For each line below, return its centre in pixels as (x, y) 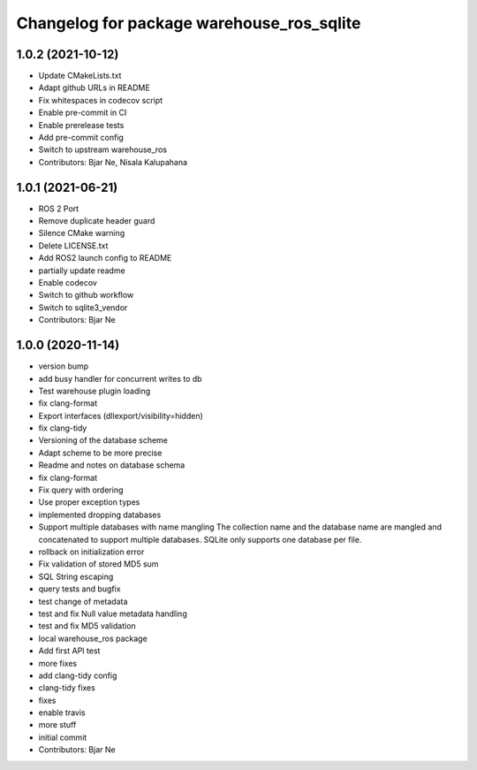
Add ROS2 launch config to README (105, 258)
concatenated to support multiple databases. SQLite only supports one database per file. (200, 539)
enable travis (62, 713)
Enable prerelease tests (81, 125)
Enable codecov (68, 283)
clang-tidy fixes (67, 688)
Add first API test (69, 651)
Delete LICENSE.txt (73, 245)
